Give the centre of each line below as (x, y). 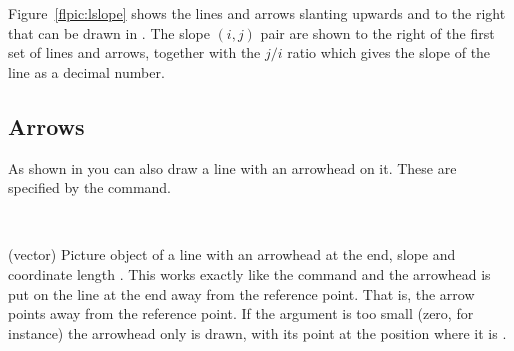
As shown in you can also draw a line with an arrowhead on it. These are (232, 167)
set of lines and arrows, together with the (134, 52)
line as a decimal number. (86, 71)
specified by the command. (90, 187)
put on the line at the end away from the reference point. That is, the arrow (241, 293)
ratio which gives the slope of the (389, 52)
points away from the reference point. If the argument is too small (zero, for (241, 313)
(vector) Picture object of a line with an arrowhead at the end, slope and (232, 254)
